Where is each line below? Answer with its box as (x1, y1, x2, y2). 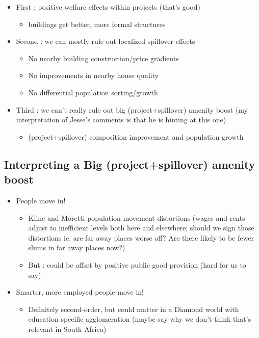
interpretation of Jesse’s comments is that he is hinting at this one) (16, 114, 226, 125)
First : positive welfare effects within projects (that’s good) (16, 2, 200, 12)
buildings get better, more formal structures (28, 18, 166, 29)
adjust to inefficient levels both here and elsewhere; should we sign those (28, 222, 254, 233)
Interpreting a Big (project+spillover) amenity (4, 156, 255, 172)
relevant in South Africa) (28, 323, 107, 334)
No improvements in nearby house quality (28, 70, 159, 81)
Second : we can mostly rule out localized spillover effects (16, 36, 195, 46)
